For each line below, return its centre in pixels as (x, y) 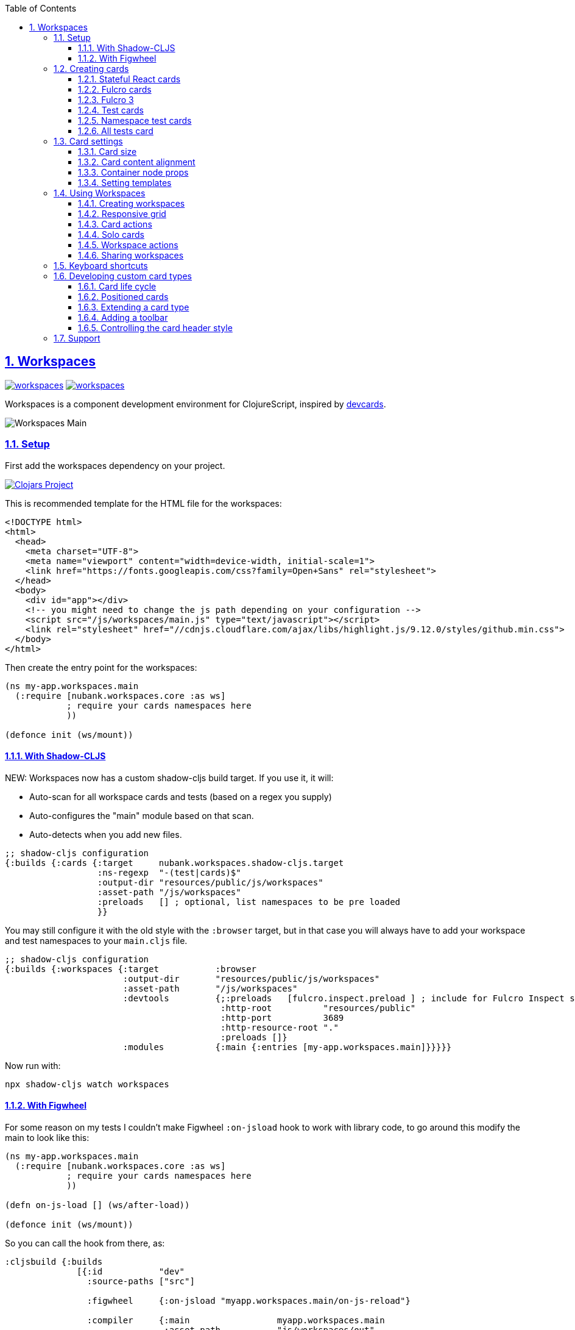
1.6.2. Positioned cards (123, 297)
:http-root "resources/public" (318, 1008)
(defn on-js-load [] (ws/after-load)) (97, 1205)
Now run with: (33, 1065)
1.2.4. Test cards (111, 110)
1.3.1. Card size (108, 152)
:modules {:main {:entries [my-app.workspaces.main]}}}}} (287, 1047)
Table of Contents (41, 8)
